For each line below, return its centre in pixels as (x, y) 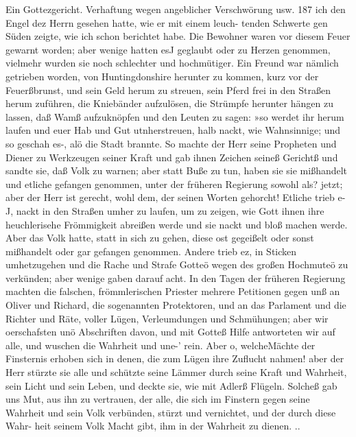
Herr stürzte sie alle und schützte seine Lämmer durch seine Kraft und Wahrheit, (176, 372)
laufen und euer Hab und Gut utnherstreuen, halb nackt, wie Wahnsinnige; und (173, 130)
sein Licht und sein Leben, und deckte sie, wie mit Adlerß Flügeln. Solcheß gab (171, 385)
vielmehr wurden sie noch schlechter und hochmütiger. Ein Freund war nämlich (172, 63)
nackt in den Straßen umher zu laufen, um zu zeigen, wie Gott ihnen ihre (170, 210)
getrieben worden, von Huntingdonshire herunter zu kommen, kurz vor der (162, 76)
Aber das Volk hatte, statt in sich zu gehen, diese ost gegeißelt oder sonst (160, 238)
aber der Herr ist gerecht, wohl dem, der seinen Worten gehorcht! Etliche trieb (170, 197)
